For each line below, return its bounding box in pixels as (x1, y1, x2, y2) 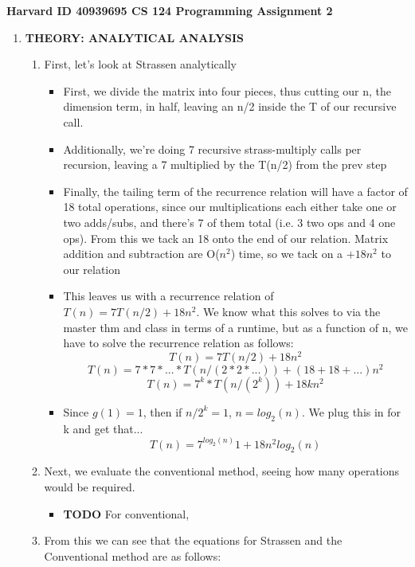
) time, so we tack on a (230, 245, 343, 262)
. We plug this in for (301, 403, 401, 420)
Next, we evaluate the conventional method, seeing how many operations (44, 463, 400, 479)
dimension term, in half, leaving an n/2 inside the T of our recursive (63, 98, 397, 115)
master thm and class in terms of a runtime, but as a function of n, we (63, 319, 408, 335)
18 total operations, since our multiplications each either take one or (63, 198, 397, 215)
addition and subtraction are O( (63, 245, 220, 262)
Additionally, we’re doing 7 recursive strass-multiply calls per (63, 140, 362, 157)
